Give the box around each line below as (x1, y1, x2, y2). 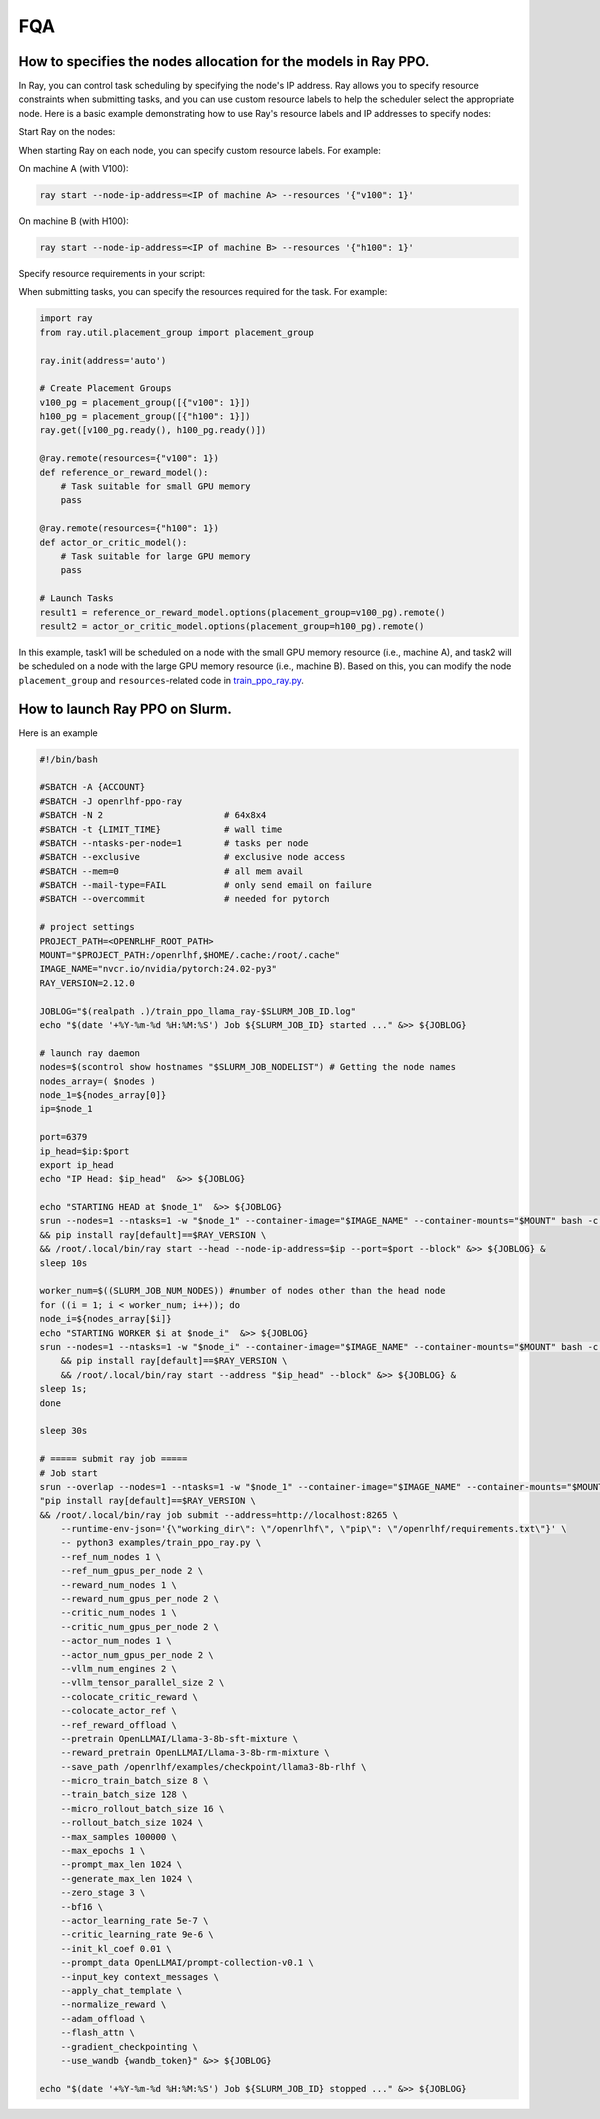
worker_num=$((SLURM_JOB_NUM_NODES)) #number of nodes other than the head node (39, 1285, 446, 1297)
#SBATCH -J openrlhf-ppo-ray (39, 795, 183, 807)
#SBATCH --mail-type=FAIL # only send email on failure (39, 880, 372, 891)
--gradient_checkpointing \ (60, 2041, 199, 2052)
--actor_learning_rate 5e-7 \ (60, 1915, 209, 1926)
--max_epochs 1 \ (60, 1845, 146, 1857)
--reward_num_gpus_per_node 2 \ (60, 1593, 220, 1605)
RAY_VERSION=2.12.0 (39, 977, 135, 989)
